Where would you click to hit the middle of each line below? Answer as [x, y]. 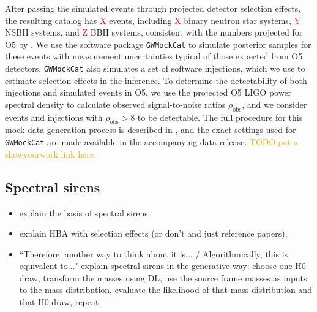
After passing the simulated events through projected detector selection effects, [153, 8]
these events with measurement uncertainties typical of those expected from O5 [154, 56]
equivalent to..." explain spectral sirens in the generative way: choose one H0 [162, 266]
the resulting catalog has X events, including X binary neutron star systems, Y [153, 20]
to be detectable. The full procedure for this [220, 117]
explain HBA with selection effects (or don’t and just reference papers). [153, 233]
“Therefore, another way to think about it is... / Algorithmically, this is [154, 253]
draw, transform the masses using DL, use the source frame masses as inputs [163, 277]
